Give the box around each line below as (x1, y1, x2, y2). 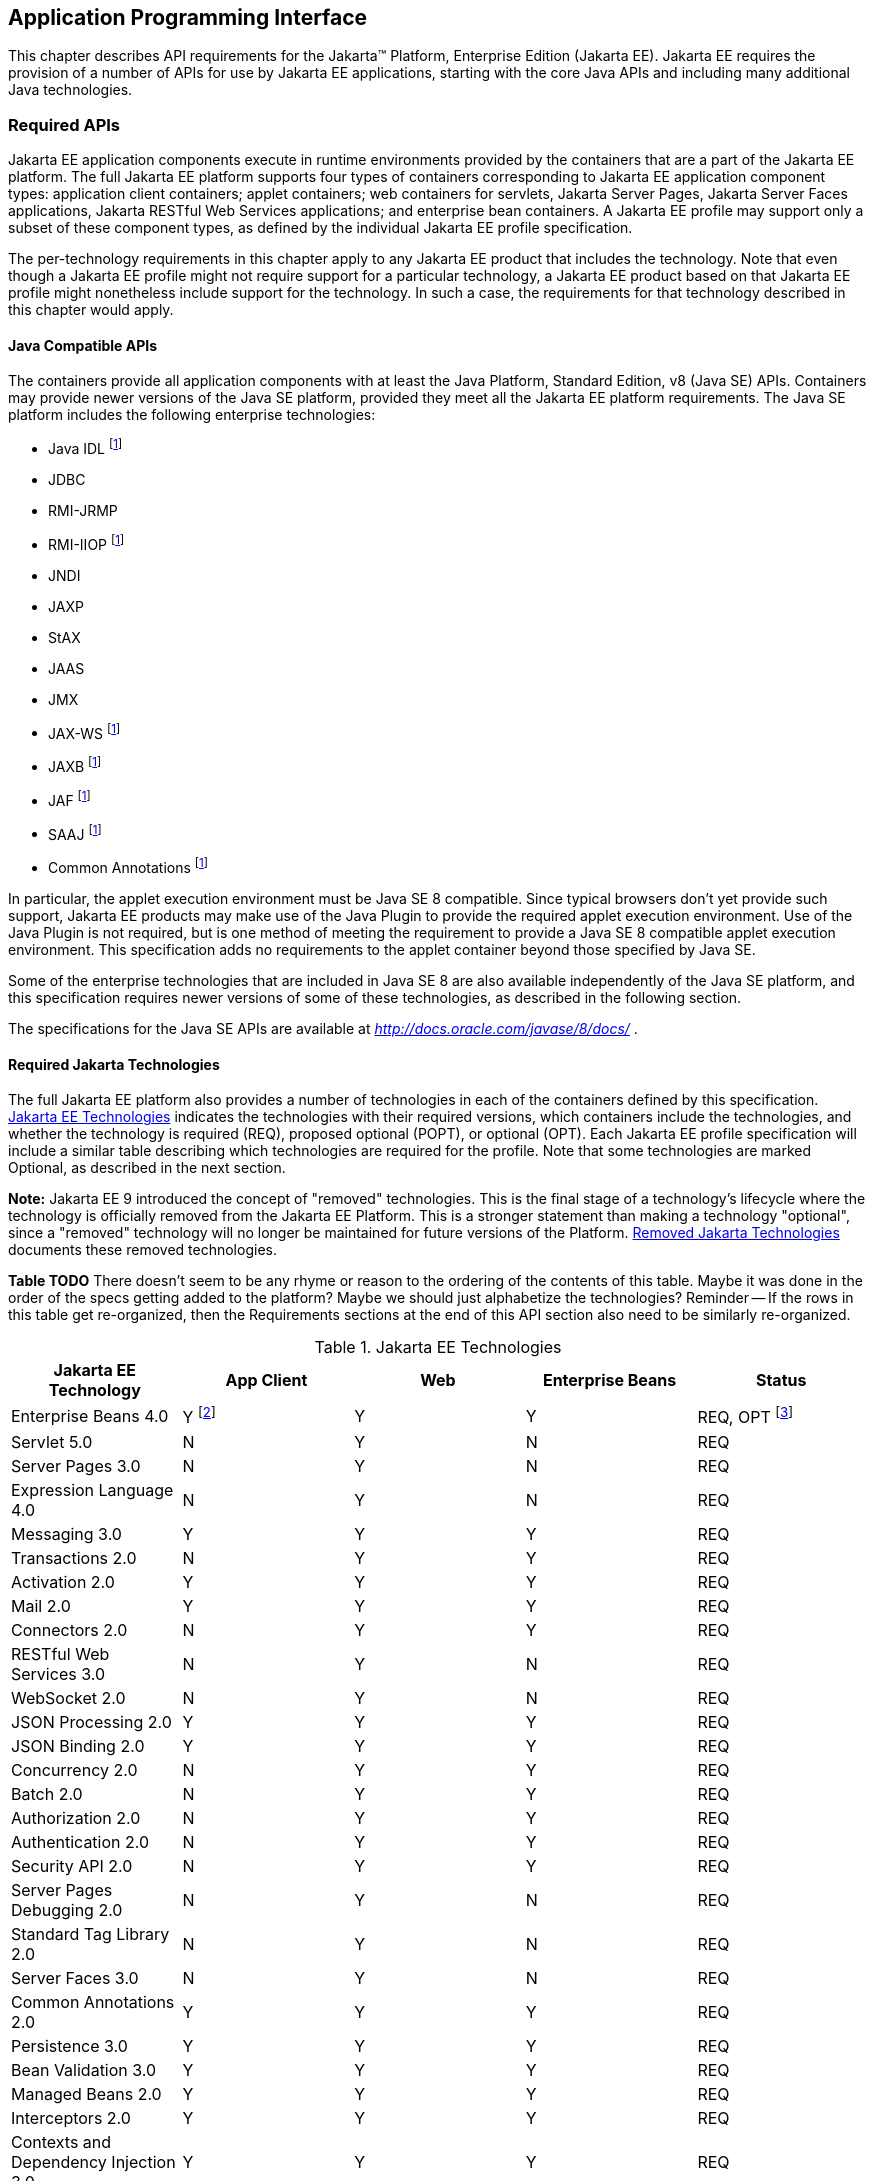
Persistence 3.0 (11, 2035, 128, 2056)
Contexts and (11, 2131, 112, 2152)
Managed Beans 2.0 (11, 2083, 162, 2104)
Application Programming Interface (8, 5, 368, 30)
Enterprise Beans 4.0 (11, 1405, 169, 1426)
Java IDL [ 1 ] (48, 437, 123, 458)
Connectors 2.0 (11, 1619, 128, 1640)
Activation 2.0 (11, 1571, 115, 1592)
